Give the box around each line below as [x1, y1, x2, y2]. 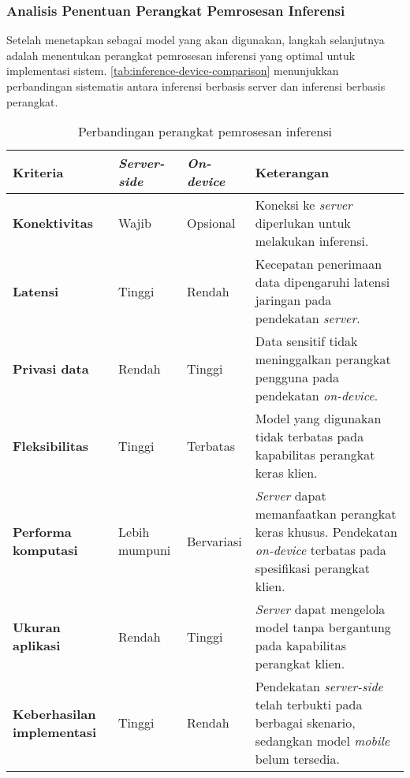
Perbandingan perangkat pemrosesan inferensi [77, 122, 333, 141]
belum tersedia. [255, 750, 341, 769]
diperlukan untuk [255, 214, 351, 233]
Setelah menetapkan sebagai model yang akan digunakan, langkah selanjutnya [6, 32, 385, 48]
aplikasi [13, 636, 61, 655]
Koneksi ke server [255, 195, 352, 214]
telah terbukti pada [255, 695, 363, 714]
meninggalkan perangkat [255, 350, 391, 369]
